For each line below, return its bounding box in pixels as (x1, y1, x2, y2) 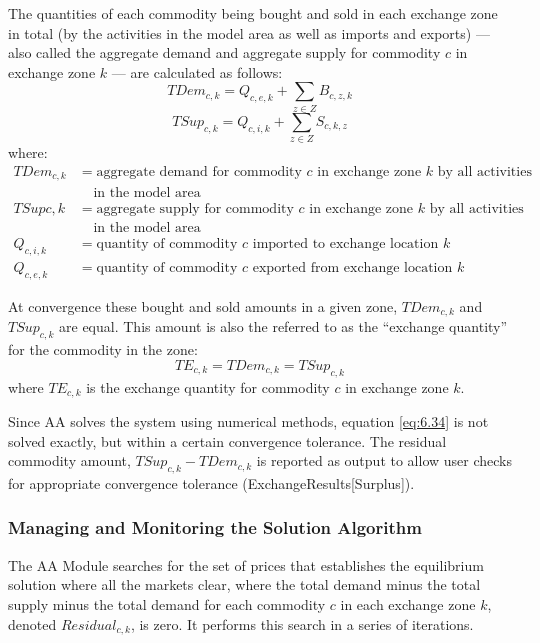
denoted (8, 613, 57, 634)
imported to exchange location (252, 237, 439, 252)
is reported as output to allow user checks (256, 450, 512, 471)
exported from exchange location (252, 261, 453, 276)
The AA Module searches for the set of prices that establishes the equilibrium (8, 554, 484, 575)
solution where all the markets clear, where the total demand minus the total (8, 574, 481, 595)
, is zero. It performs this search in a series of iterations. (130, 613, 474, 634)
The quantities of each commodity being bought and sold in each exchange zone (8, 3, 498, 23)
